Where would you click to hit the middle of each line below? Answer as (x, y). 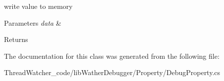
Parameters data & (33, 22)
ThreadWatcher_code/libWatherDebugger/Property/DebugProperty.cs (112, 72)
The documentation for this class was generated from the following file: (112, 56)
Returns (16, 39)
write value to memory (38, 6)
